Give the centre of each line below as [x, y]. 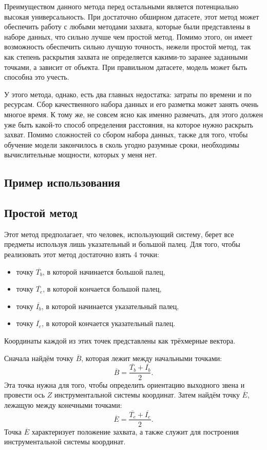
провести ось [25, 395]
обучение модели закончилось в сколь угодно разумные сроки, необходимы [122, 144]
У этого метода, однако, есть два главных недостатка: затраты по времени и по [128, 94]
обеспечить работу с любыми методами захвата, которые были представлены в [127, 26]
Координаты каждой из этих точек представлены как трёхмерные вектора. [120, 341]
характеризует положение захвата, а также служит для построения [135, 431]
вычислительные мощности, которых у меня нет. [81, 155]
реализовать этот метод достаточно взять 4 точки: [82, 254]
